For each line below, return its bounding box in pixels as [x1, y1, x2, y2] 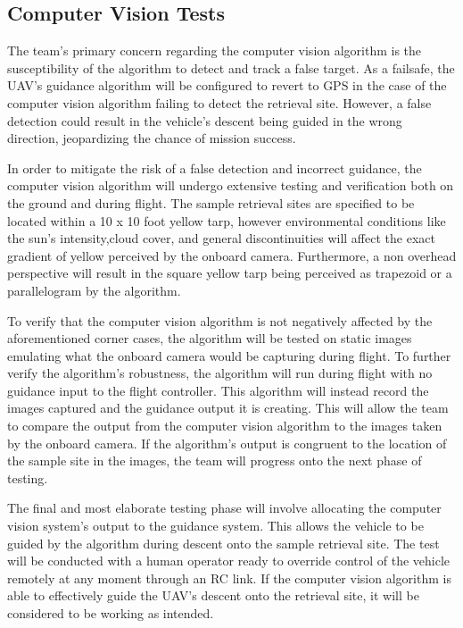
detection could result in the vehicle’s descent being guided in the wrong [7, 111, 402, 130]
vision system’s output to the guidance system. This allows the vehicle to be [7, 516, 424, 535]
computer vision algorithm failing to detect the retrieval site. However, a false [7, 93, 432, 112]
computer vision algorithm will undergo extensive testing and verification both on [7, 176, 454, 195]
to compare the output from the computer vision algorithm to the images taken [7, 416, 442, 435]
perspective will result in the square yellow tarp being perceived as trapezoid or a [7, 264, 452, 282]
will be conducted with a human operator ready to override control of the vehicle [7, 551, 451, 570]
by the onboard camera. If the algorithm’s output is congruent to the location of [7, 433, 447, 452]
